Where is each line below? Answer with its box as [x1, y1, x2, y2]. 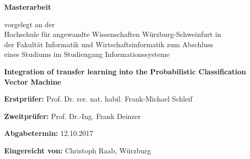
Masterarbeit [4, 2, 51, 12]
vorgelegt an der [4, 18, 55, 29]
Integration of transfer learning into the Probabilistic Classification [4, 66, 246, 76]
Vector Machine [4, 76, 61, 87]
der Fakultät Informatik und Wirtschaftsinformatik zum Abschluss [4, 38, 213, 49]
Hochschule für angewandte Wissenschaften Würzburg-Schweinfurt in [4, 29, 221, 39]
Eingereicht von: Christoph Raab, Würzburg [4, 145, 151, 155]
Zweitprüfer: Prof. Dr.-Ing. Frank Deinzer [4, 110, 141, 121]
